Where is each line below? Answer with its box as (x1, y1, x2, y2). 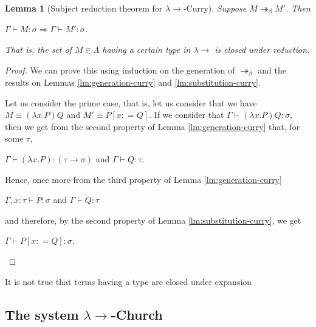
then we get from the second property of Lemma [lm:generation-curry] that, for (5, 120, 300, 133)
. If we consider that (149, 108, 224, 121)
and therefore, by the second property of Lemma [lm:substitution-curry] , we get (5, 213, 301, 226)
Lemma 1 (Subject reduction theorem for (5, 2, 163, 14)
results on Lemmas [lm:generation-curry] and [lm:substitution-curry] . (5, 76, 261, 89)
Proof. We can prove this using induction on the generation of (5, 63, 235, 76)
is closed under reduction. (215, 43, 310, 56)
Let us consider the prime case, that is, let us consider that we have (5, 96, 257, 109)
